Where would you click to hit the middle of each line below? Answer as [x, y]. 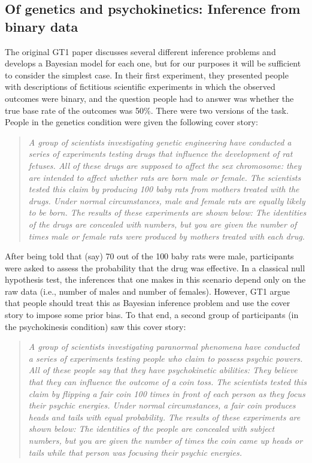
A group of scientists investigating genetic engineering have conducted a [160, 142]
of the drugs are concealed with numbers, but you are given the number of [163, 224]
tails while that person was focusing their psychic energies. [135, 452]
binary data [42, 26]
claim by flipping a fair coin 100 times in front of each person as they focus [167, 393]
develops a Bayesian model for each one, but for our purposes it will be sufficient [153, 63]
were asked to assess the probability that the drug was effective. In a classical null [155, 267]
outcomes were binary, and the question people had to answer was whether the [149, 98]
